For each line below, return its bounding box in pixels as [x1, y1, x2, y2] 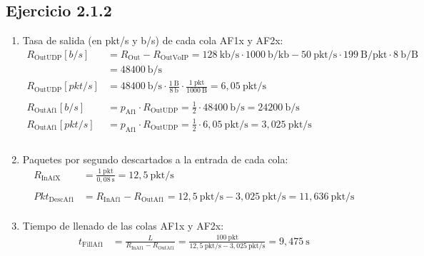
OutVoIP [160, 54, 189, 62]
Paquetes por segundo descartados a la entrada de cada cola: [22, 151, 288, 166]
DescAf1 [49, 196, 74, 204]
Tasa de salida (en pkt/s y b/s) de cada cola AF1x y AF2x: [22, 33, 283, 48]
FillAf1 [82, 241, 104, 249]
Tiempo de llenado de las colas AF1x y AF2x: [22, 217, 224, 232]
